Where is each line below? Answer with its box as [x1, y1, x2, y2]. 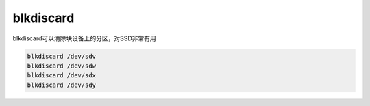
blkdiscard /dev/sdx [27, 72, 96, 79]
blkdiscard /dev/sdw [27, 62, 96, 70]
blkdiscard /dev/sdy [27, 81, 96, 89]
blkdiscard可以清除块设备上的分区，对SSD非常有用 [12, 34, 157, 42]
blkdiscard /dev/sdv [27, 52, 96, 60]
